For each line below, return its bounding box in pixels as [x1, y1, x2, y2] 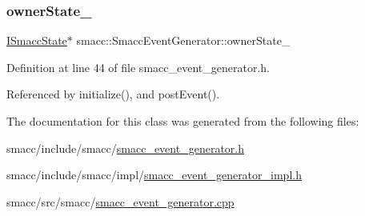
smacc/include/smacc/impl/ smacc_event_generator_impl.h [6, 166, 302, 183]
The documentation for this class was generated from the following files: [6, 113, 359, 129]
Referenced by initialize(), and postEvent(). [6, 86, 220, 102]
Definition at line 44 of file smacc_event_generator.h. [6, 58, 270, 75]
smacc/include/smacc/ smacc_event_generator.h [6, 139, 244, 156]
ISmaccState [6, 32, 67, 49]
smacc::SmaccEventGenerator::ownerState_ [76, 32, 291, 49]
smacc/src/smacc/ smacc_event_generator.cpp [6, 193, 235, 210]
